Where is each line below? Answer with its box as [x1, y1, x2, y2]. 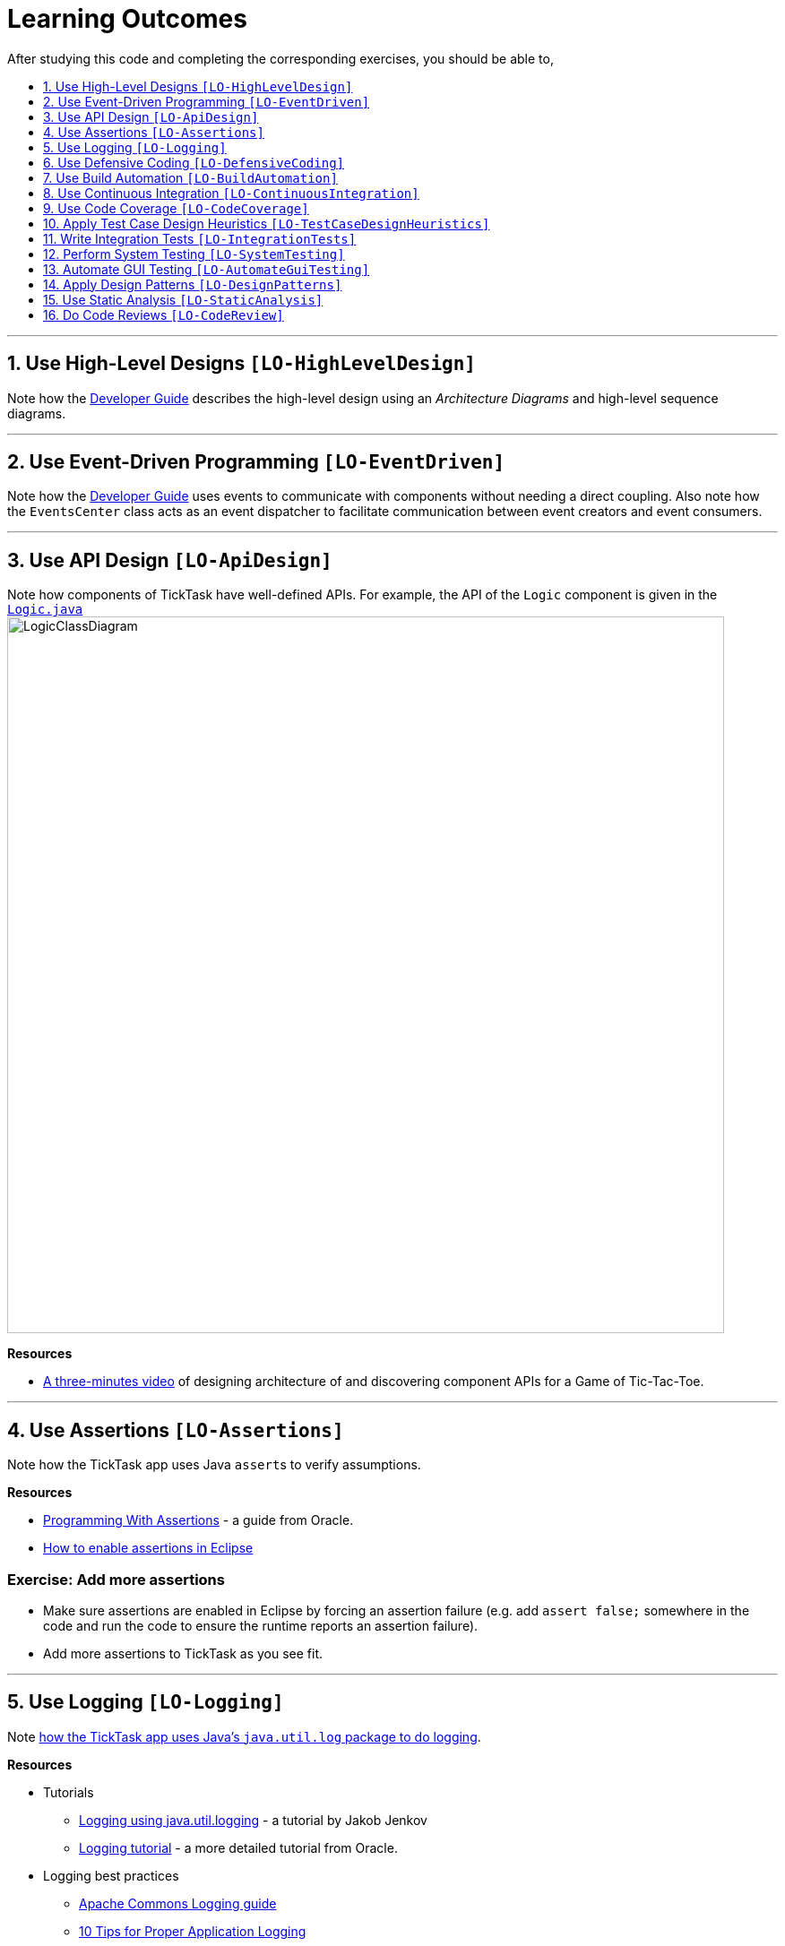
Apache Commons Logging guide [79, 1895, 277, 1911]
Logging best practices [43, 1867, 179, 1883]
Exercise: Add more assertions [7, 1570, 225, 1589]
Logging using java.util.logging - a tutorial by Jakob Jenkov [79, 1812, 427, 1828]
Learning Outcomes [7, 4, 247, 34]
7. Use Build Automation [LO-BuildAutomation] [43, 169, 338, 185]
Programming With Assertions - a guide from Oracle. [43, 1512, 354, 1528]
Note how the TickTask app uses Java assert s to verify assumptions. [7, 1457, 421, 1473]
